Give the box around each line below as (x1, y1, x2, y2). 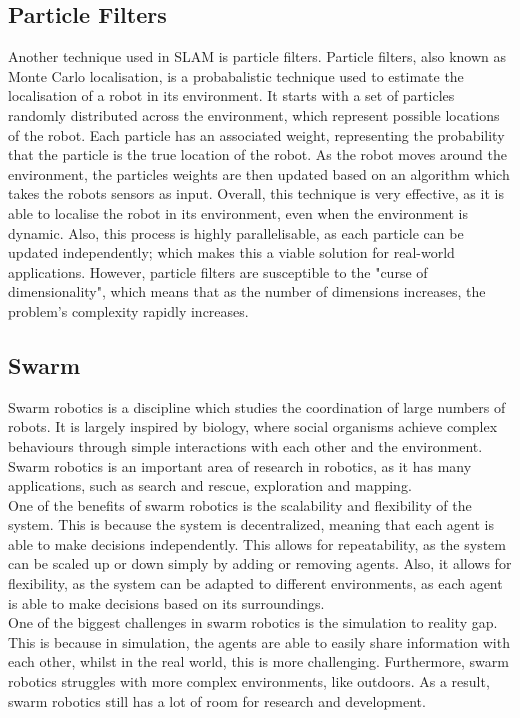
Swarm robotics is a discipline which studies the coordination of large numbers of (8, 396, 506, 417)
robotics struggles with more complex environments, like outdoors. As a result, (8, 671, 490, 692)
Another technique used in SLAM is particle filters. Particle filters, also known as (8, 46, 507, 67)
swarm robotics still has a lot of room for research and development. (8, 690, 426, 711)
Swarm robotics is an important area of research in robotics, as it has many (8, 455, 472, 476)
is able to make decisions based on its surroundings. (8, 592, 325, 613)
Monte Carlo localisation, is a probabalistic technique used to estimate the (8, 65, 464, 86)
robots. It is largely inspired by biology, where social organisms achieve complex (8, 416, 498, 437)
